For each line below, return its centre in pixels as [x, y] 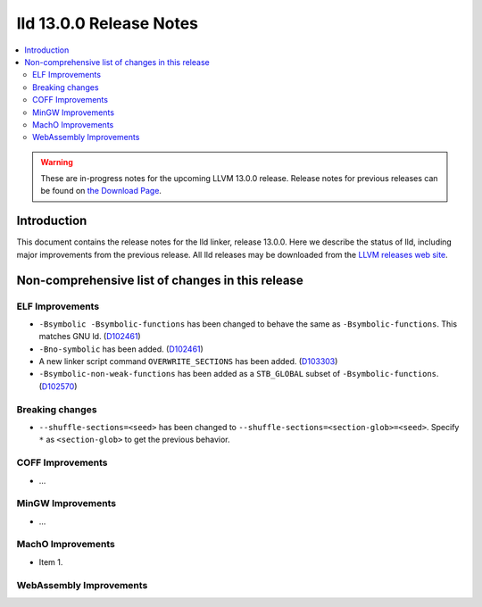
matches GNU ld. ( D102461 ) [90, 337]
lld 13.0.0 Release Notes [108, 23]
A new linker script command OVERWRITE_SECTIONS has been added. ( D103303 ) [188, 362]
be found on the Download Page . [101, 191]
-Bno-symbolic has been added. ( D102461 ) [121, 349]
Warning [57, 162]
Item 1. [51, 561]
